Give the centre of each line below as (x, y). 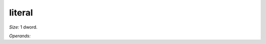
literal (21, 13)
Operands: (20, 36)
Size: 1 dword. (23, 27)
